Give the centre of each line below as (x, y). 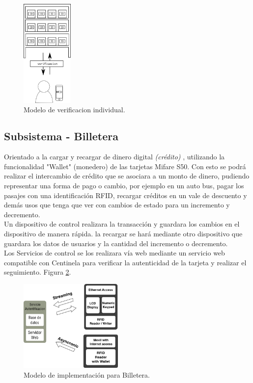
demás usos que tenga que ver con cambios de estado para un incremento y (117, 205)
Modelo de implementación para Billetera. (87, 374)
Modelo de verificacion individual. (74, 110)
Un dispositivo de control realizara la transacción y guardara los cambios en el (122, 224)
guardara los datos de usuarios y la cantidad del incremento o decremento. (116, 243)
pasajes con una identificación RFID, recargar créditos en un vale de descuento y (126, 195)
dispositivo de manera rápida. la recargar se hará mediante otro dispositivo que (123, 233)
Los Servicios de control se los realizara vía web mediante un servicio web (114, 253)
